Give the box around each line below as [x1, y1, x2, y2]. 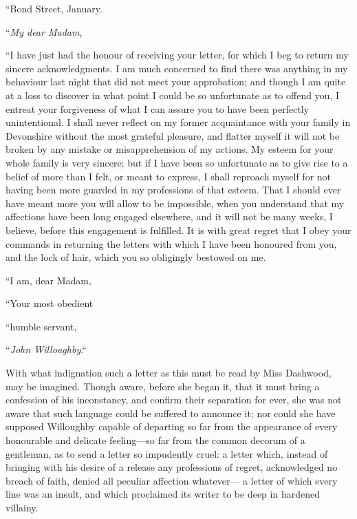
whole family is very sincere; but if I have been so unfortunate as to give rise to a [6, 155, 348, 169]
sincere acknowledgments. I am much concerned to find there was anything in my [6, 61, 348, 75]
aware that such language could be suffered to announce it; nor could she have [6, 405, 336, 420]
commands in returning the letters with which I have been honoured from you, [6, 236, 337, 251]
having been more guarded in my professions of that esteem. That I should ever [6, 182, 341, 197]
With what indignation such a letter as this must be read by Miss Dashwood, [6, 366, 332, 380]
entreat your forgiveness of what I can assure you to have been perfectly [6, 101, 310, 116]
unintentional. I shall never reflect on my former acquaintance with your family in [6, 115, 351, 129]
